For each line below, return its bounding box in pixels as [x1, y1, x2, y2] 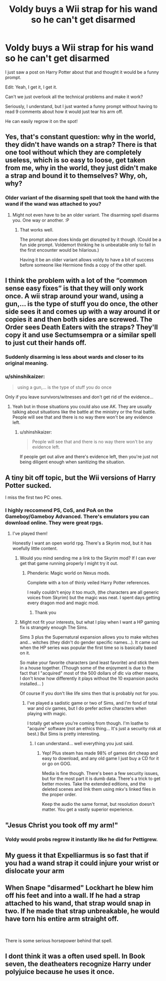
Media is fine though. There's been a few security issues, [42, 770, 159, 776]
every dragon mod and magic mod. [27, 600, 99, 606]
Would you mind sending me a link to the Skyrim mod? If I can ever [19, 555, 156, 561]
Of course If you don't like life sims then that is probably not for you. [19, 690, 159, 696]
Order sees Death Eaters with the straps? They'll [5, 323, 158, 331]
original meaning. [5, 359, 49, 366]
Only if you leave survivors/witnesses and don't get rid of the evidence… [5, 394, 154, 400]
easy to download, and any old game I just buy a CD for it [42, 756, 159, 762]
